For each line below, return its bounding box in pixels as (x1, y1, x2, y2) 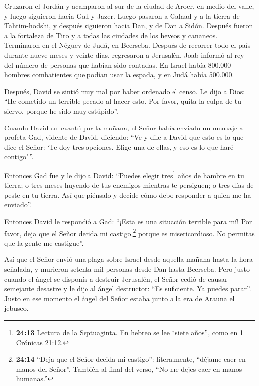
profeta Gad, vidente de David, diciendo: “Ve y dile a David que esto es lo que (4, 132, 244, 142)
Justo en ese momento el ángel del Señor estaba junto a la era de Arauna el (4, 293, 235, 303)
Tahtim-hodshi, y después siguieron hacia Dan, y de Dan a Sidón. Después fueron (4, 20, 253, 31)
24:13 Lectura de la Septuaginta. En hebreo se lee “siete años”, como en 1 (16, 327, 243, 337)
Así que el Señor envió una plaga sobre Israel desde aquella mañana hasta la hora (4, 254, 253, 264)
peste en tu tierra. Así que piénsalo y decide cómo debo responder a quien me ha (4, 189, 251, 200)
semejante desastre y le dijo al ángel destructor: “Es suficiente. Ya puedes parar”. (4, 283, 251, 294)
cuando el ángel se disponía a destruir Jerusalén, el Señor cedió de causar (4, 273, 228, 284)
